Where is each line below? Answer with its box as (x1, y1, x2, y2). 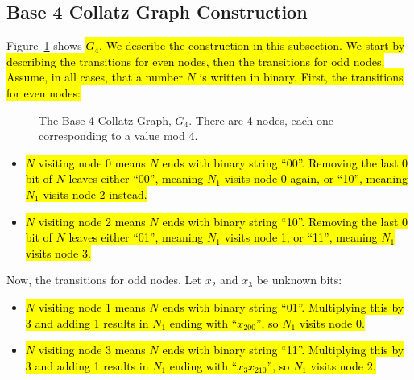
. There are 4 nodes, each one (188, 111, 334, 128)
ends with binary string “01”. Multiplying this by (162, 298, 404, 315)
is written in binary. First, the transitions (199, 68, 404, 85)
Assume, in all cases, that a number (6, 68, 183, 85)
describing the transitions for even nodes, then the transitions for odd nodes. (6, 52, 385, 69)
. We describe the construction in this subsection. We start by (99, 37, 405, 54)
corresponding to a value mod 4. (39, 127, 198, 144)
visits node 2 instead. (43, 185, 147, 202)
